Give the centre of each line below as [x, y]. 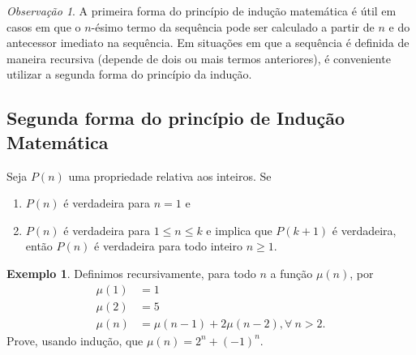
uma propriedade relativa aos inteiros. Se [170, 175]
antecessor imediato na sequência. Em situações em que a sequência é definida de [208, 43]
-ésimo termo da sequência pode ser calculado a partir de [233, 26]
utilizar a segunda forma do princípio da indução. [129, 74]
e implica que [239, 230]
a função [292, 273]
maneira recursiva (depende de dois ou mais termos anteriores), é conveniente [199, 58]
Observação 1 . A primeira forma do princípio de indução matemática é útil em [202, 11]
